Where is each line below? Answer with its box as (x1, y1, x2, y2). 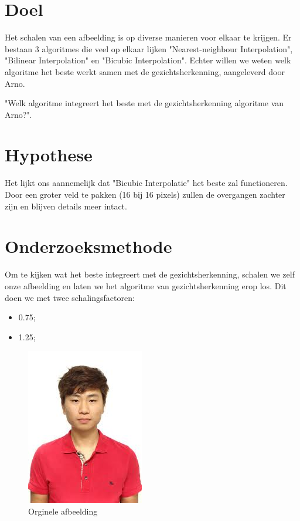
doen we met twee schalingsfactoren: (5, 291, 135, 303)
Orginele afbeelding (28, 505, 98, 517)
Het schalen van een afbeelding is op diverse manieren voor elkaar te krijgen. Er (5, 31, 292, 43)
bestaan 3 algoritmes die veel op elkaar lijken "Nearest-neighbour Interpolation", (5, 42, 293, 55)
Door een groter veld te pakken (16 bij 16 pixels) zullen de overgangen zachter (5, 188, 285, 200)
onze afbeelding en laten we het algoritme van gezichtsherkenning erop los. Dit (5, 279, 287, 292)
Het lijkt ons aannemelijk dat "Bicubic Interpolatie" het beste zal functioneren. (5, 177, 288, 189)
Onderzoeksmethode (5, 234, 172, 258)
